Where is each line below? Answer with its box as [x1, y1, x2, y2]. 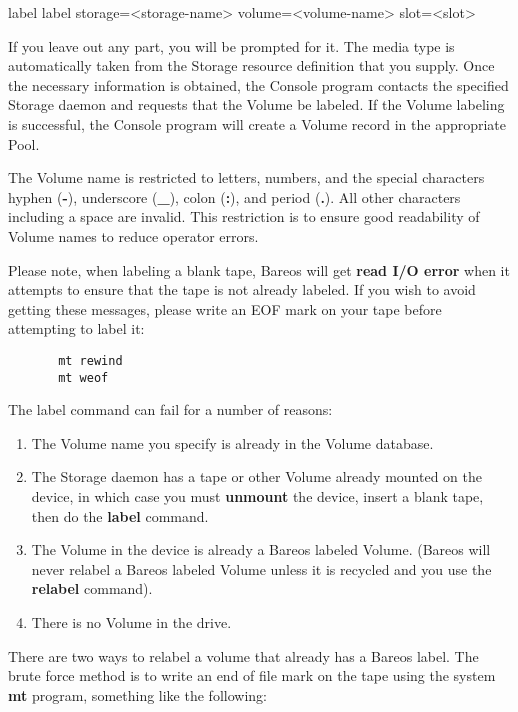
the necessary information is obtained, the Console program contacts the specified [8, 74, 509, 95]
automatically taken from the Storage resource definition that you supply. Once [8, 55, 495, 76]
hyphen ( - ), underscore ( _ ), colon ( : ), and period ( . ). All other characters [8, 186, 461, 207]
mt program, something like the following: [8, 684, 267, 705]
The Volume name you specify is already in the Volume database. [31, 432, 434, 453]
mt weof [58, 370, 109, 385]
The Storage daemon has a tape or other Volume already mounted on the [31, 466, 482, 487]
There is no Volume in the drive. [31, 611, 232, 632]
